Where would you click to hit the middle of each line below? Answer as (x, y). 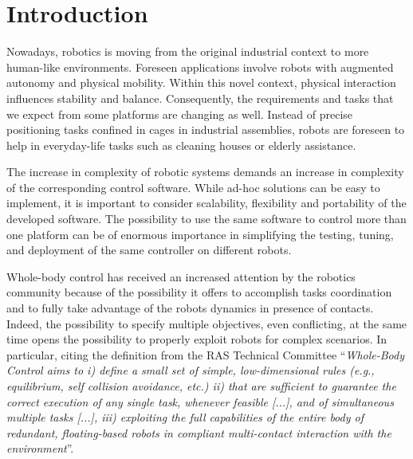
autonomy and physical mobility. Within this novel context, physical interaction (201, 82)
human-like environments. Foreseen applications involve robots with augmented (200, 67)
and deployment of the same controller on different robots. (149, 250)
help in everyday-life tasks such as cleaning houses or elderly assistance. (181, 145)
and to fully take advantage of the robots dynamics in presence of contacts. (190, 308)
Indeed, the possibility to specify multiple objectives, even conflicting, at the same (207, 323)
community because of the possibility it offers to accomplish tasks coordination (199, 292)
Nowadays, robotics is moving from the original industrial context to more (188, 51)
